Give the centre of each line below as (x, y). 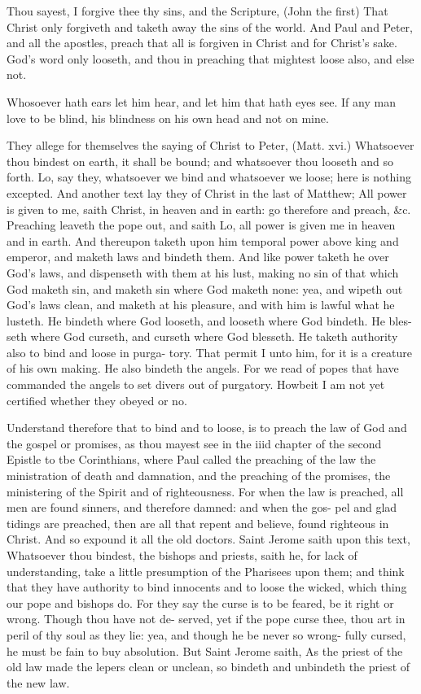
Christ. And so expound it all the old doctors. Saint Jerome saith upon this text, (208, 539)
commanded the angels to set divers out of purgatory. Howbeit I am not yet (196, 384)
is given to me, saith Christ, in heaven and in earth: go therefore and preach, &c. (209, 209)
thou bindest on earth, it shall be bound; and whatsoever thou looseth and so (200, 161)
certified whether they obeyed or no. (97, 400)
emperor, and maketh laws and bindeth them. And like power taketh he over (198, 257)
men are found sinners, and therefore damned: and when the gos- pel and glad (202, 507)
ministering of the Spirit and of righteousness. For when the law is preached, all (205, 491)
